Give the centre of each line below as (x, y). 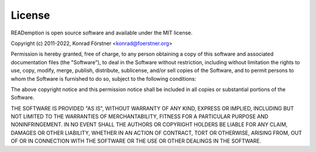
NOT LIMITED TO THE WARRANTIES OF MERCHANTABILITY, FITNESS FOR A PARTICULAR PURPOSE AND (140, 116)
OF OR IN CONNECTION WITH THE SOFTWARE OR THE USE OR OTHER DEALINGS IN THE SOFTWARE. (136, 141)
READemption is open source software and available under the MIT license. (102, 33)
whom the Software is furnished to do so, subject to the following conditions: (104, 78)
